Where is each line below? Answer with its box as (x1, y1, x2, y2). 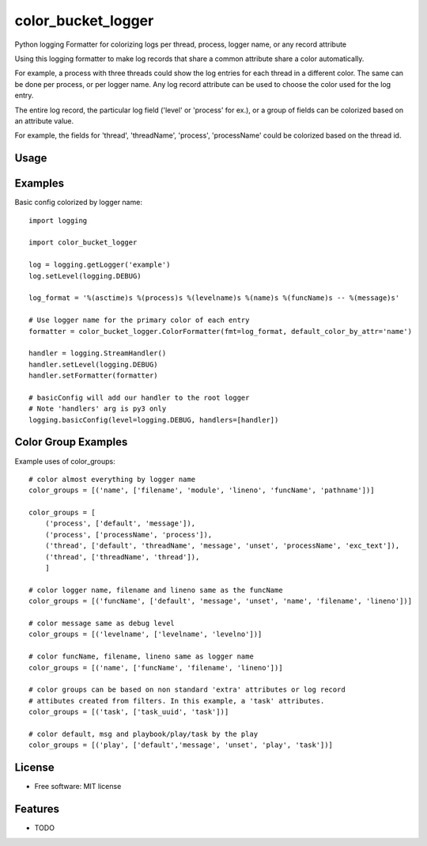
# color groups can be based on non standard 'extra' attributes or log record (28, 685, 346, 694)
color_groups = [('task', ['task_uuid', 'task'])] (28, 708, 229, 716)
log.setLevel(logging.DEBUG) (28, 271, 142, 280)
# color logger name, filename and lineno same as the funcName (28, 586, 284, 594)
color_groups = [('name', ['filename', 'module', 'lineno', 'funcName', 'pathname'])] (28, 486, 375, 495)
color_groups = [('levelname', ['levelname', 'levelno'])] (28, 630, 263, 639)
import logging (28, 216, 88, 225)
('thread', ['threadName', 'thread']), (44, 552, 200, 561)
